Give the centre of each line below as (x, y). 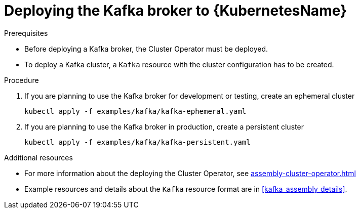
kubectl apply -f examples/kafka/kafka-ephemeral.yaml (135, 111)
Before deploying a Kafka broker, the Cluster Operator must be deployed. (146, 49)
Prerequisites (26, 33)
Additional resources (38, 157)
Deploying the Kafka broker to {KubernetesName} (176, 11)
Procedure (22, 80)
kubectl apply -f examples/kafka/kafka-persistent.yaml (137, 142)
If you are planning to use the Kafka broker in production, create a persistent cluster (164, 126)
